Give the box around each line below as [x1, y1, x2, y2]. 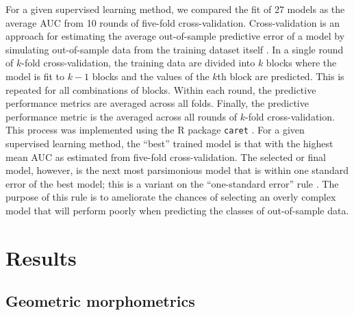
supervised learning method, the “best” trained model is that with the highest [5, 136, 333, 150]
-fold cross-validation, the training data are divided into [21, 55, 255, 70]
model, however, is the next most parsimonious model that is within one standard [5, 163, 349, 177]
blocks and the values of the [92, 68, 210, 83]
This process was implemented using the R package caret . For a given [5, 123, 305, 137]
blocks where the [266, 55, 337, 70]
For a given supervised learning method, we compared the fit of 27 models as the [5, 2, 345, 16]
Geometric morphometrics [5, 290, 195, 312]
